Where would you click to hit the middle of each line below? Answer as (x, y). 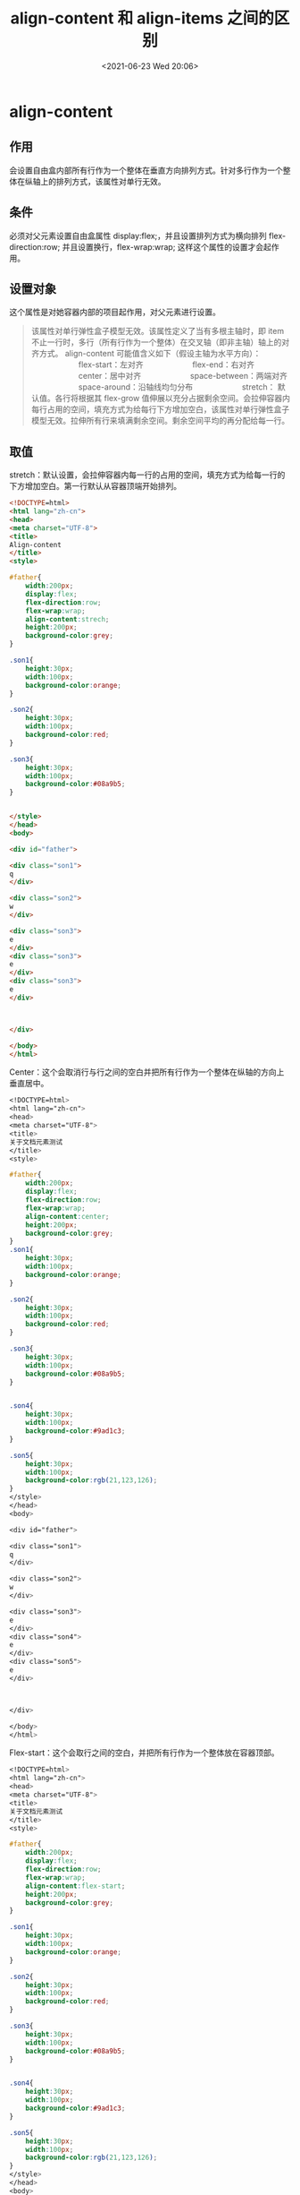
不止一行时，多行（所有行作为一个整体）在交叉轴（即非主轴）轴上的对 (160, 342)
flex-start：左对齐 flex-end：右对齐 (167, 364)
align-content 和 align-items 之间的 (142, 18)
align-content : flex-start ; (75, 1886)
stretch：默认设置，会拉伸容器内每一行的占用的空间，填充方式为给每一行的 (147, 475)
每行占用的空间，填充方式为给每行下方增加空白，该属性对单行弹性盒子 (160, 409)
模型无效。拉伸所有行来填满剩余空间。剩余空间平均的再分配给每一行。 (160, 421)
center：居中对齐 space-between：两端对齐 (183, 376)
